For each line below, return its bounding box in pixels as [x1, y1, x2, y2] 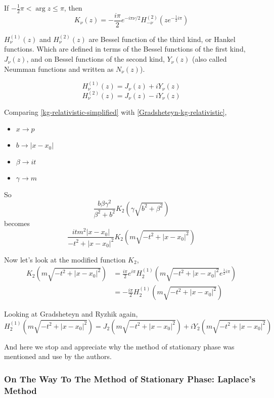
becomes [4, 217, 30, 228]
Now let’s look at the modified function [4, 254, 126, 264]
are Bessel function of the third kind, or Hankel [88, 33, 236, 44]
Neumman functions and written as [4, 63, 114, 74]
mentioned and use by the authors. [4, 351, 112, 362]
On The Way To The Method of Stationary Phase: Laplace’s [4, 372, 256, 385]
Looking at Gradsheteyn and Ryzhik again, [4, 308, 138, 319]
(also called [192, 54, 227, 64]
